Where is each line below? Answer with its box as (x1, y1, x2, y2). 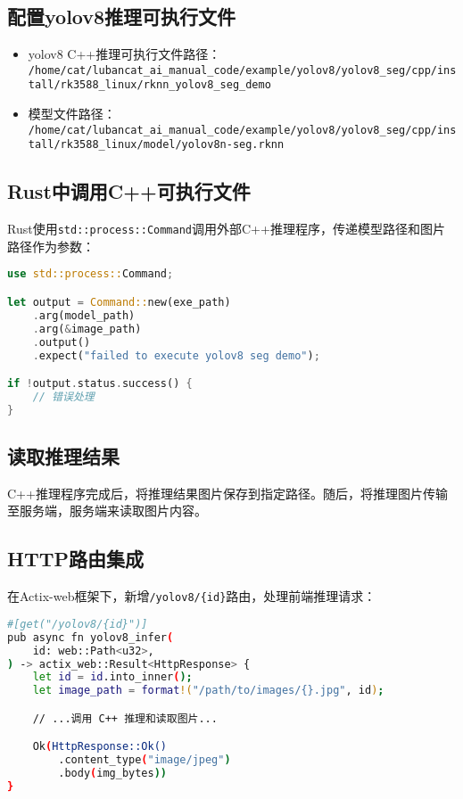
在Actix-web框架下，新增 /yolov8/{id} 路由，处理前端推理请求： (7, 587, 376, 605)
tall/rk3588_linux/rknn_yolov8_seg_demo (28, 78, 271, 92)
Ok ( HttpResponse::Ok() (32, 740, 167, 754)
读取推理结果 (7, 442, 120, 470)
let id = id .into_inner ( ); (32, 671, 193, 684)
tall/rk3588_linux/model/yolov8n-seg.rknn (28, 138, 285, 152)
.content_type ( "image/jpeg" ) (58, 754, 231, 767)
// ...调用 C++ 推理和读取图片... (32, 712, 218, 725)
